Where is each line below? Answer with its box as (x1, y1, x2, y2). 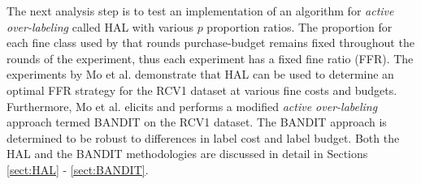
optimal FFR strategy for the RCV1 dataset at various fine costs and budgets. (7, 81, 397, 98)
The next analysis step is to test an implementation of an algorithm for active (7, 2, 394, 19)
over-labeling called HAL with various (7, 18, 193, 35)
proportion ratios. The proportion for (206, 18, 393, 35)
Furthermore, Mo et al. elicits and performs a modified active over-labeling (7, 97, 378, 114)
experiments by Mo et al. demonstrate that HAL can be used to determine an (7, 66, 394, 83)
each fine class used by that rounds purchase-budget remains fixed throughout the (7, 34, 414, 51)
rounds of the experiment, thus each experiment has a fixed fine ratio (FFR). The (7, 49, 414, 66)
